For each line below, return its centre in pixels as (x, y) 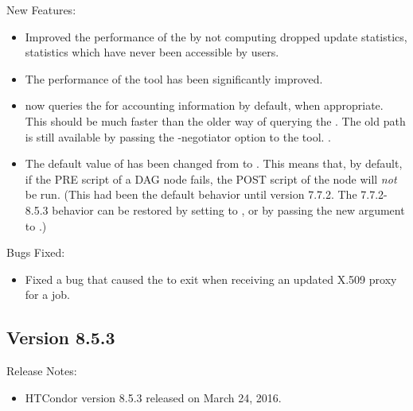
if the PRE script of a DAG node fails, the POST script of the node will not (211, 178)
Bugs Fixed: (36, 252)
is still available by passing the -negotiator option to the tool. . (178, 136)
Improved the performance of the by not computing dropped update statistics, (216, 36)
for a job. (47, 295)
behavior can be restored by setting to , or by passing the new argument (228, 209)
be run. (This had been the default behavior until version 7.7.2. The (191, 194)
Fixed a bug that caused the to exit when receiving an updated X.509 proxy (211, 279)
